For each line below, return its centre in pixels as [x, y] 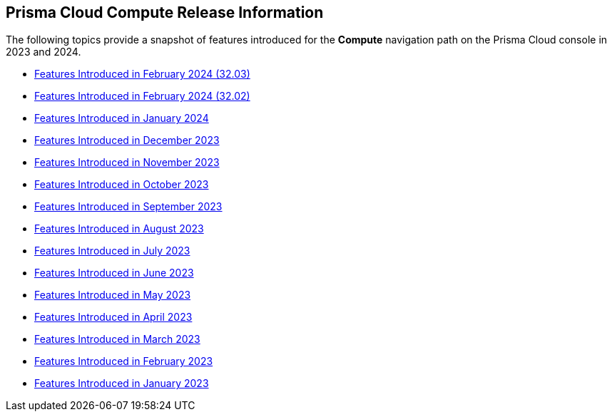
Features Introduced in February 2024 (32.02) [142, 96]
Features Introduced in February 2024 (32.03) [142, 74]
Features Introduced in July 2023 [112, 251]
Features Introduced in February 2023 [124, 361]
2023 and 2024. [44, 52]
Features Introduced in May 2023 [113, 295]
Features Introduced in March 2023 [117, 339]
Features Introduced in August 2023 [119, 229]
